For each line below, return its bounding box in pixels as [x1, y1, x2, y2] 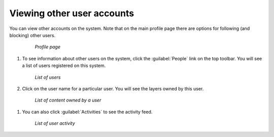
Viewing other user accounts [9, 8, 134, 19]
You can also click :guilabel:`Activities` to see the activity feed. [22, 109, 153, 115]
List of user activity [35, 120, 76, 126]
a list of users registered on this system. [22, 62, 106, 68]
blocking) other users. [9, 32, 56, 38]
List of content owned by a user [35, 97, 101, 104]
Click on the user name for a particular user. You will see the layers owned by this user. [22, 85, 204, 91]
